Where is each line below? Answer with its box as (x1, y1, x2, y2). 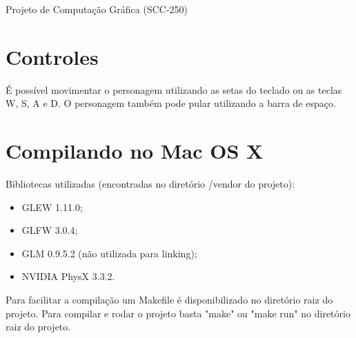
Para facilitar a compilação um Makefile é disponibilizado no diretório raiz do (6, 292, 333, 306)
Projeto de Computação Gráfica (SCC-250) (6, 2, 188, 16)
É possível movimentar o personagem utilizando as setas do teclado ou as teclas (6, 82, 342, 97)
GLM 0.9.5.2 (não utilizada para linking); (21, 246, 197, 260)
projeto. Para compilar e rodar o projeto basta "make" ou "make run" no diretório (6, 306, 350, 320)
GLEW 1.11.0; (21, 199, 83, 214)
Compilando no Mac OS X (6, 137, 264, 165)
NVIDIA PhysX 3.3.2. (21, 269, 115, 284)
